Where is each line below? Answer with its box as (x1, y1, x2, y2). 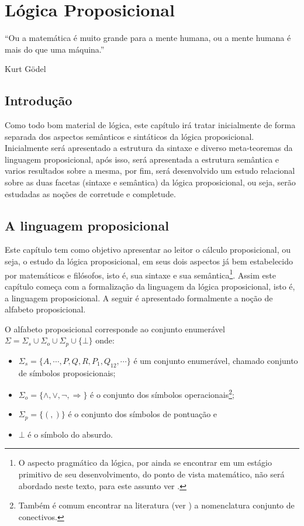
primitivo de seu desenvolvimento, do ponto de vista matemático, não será (18, 468, 285, 480)
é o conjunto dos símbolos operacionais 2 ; (90, 387, 234, 400)
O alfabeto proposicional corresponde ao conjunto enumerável (5, 322, 225, 335)
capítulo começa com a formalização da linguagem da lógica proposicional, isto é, (5, 280, 295, 292)
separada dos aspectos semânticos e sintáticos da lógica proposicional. (5, 130, 254, 142)
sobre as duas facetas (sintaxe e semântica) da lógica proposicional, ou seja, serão (5, 176, 296, 188)
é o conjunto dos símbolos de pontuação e (68, 408, 217, 420)
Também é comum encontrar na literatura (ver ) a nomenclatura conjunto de (18, 499, 295, 511)
